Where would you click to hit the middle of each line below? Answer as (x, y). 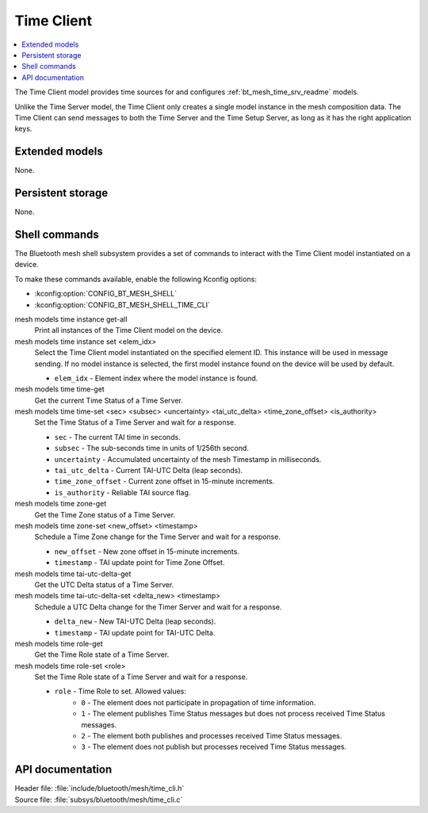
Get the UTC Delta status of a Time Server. (104, 584)
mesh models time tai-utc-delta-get (73, 574)
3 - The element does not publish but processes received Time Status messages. (214, 747)
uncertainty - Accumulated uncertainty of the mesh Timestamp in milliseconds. (188, 459)
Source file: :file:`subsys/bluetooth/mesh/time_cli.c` (99, 800)
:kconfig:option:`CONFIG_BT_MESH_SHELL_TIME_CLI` (122, 304)
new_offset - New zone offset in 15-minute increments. (147, 552)
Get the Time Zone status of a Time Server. (105, 514)
